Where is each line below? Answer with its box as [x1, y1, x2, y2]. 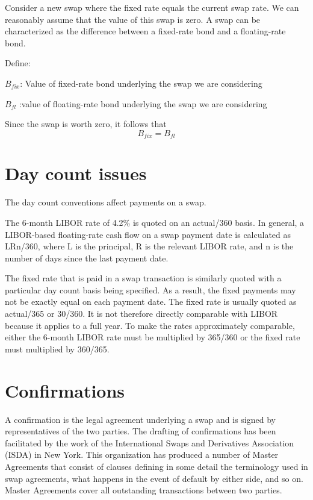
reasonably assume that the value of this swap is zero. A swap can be [5, 13, 261, 25]
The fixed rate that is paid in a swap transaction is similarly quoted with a [5, 272, 282, 284]
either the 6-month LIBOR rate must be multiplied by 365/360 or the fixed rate [5, 331, 300, 343]
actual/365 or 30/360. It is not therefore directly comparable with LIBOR [5, 307, 278, 320]
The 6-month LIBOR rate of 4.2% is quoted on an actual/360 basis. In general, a [5, 216, 305, 228]
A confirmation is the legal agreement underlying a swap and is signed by [5, 413, 276, 425]
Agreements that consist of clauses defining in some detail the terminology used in [5, 460, 308, 472]
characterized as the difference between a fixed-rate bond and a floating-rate [5, 25, 286, 37]
